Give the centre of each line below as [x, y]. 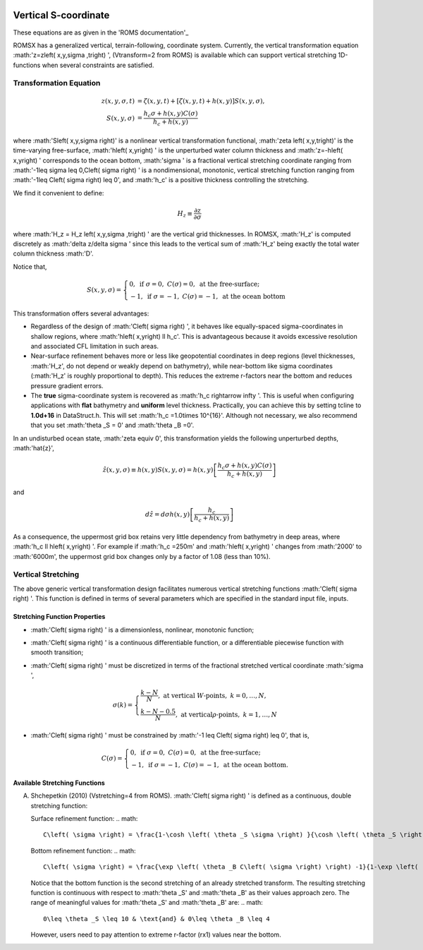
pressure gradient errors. [67, 385]
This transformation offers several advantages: [81, 313]
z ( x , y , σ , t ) [118, 101]
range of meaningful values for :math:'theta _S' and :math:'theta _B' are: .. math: [147, 903]
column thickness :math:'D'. [54, 253]
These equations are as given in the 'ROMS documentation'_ [101, 32]
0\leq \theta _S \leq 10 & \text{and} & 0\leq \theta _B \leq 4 [157, 919]
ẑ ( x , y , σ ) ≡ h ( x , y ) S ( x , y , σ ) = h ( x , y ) [158, 470]
